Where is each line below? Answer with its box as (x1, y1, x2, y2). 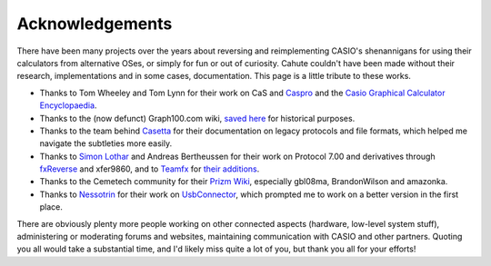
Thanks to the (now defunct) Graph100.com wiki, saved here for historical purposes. (39, 113, 356, 123)
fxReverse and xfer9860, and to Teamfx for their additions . (39, 163, 260, 174)
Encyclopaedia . (39, 100, 97, 111)
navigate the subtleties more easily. (39, 138, 173, 149)
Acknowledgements (16, 14, 173, 34)
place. (39, 202, 64, 212)
